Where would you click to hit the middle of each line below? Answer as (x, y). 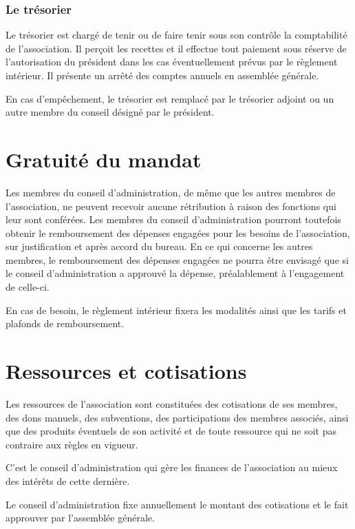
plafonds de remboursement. (65, 323)
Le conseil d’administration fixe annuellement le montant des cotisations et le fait (177, 504)
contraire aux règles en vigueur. (72, 444)
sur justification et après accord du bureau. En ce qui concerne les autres (159, 246)
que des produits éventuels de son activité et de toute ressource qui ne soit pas (171, 431)
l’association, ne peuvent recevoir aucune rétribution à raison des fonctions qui (171, 206)
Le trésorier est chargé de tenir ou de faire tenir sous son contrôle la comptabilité (176, 35)
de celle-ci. (28, 287)
